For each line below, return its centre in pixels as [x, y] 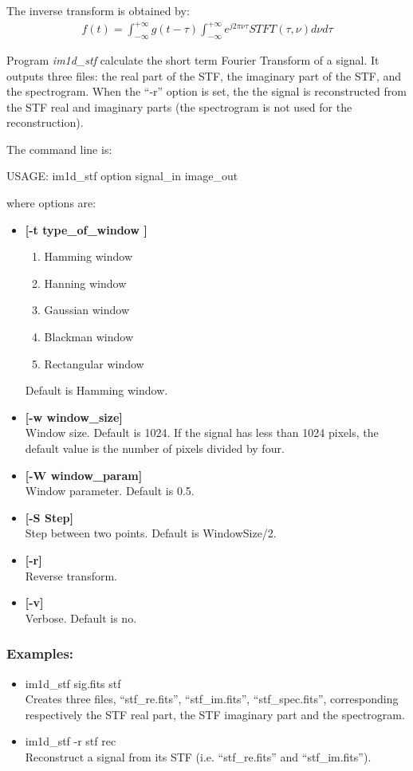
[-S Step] [49, 517]
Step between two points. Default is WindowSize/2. [151, 533]
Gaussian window [87, 310]
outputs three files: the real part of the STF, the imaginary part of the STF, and [204, 75]
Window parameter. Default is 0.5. [110, 491]
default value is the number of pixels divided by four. [155, 448]
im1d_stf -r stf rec [71, 741]
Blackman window [89, 337]
